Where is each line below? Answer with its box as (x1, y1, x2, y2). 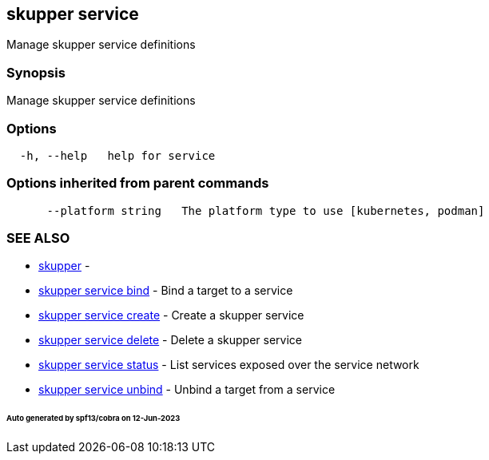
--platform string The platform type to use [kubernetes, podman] (46, 204, 485, 217)
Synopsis (6, 64, 66, 81)
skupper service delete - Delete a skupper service (38, 333, 302, 347)
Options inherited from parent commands (6, 175, 269, 192)
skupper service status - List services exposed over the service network (38, 358, 419, 372)
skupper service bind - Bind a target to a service (38, 284, 293, 298)
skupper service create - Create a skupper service (38, 308, 304, 323)
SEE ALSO (6, 230, 70, 247)
